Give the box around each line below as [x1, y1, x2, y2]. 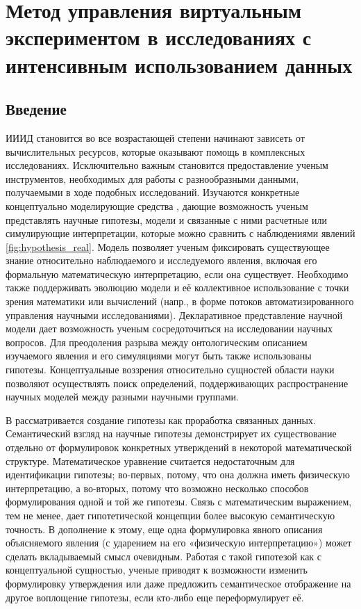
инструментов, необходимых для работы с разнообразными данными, [6, 171, 299, 186]
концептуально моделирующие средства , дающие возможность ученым [6, 198, 308, 213]
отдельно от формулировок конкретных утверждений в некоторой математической [6, 440, 352, 455]
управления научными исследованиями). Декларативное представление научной [6, 307, 343, 322]
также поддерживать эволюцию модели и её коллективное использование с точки [6, 280, 349, 295]
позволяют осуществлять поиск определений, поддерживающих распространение [6, 375, 349, 390]
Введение [6, 98, 67, 120]
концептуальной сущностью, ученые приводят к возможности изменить [6, 562, 308, 577]
